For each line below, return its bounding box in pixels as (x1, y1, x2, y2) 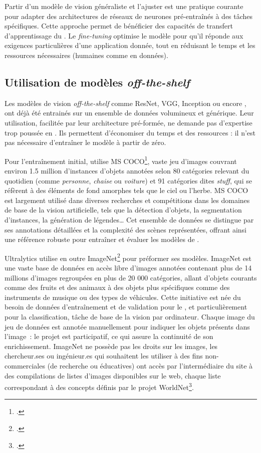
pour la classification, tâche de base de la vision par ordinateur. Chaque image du (5, 311, 255, 321)
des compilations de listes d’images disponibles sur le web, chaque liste (5, 370, 221, 380)
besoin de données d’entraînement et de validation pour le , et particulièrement (5, 301, 247, 312)
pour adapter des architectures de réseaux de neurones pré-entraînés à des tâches (5, 10, 253, 21)
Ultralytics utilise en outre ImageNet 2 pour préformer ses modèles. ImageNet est (5, 251, 251, 263)
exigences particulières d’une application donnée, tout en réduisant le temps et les (5, 40, 255, 50)
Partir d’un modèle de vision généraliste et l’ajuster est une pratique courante (5, 1, 243, 11)
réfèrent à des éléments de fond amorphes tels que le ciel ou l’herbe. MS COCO (5, 185, 248, 195)
